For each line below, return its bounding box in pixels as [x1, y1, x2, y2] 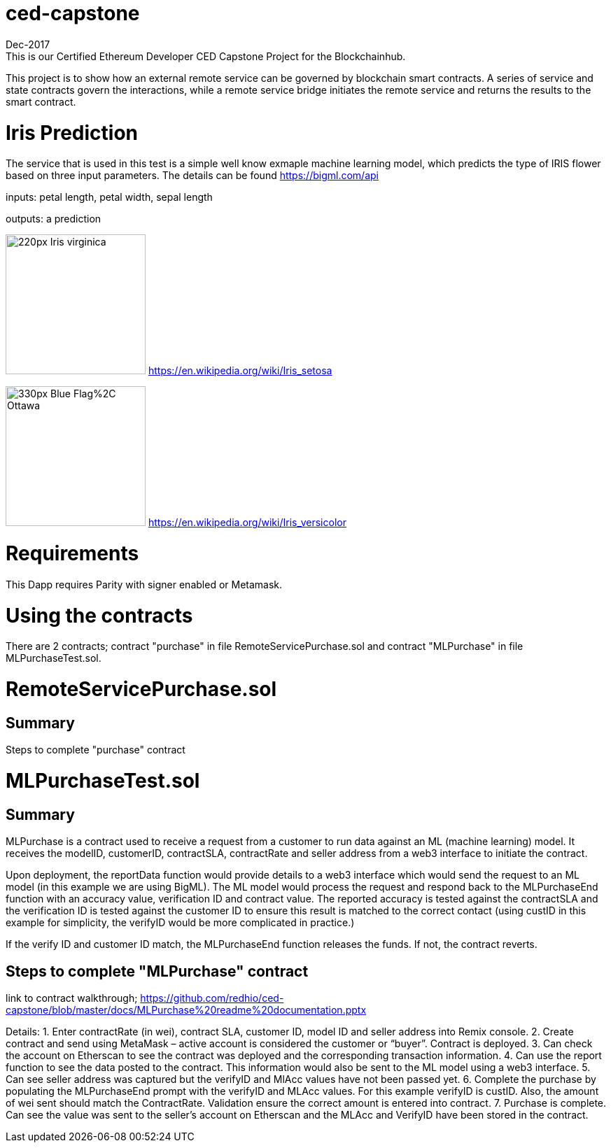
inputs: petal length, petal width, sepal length [6, 191, 213, 204]
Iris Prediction [6, 120, 138, 145]
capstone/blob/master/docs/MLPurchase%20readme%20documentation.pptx [6, 1003, 367, 1016]
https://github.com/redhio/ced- [140, 991, 284, 1004]
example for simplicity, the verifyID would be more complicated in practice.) [6, 916, 355, 929]
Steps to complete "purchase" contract [6, 744, 185, 756]
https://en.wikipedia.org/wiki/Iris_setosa [148, 364, 332, 377]
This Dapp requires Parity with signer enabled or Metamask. [6, 578, 283, 590]
